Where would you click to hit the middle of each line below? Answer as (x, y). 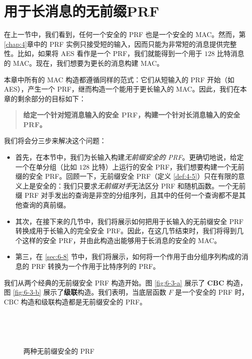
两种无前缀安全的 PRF (59, 350)
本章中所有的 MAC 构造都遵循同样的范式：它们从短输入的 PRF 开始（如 (119, 79)
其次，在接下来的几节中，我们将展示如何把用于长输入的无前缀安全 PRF (129, 221)
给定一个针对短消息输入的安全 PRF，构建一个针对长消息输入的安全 (132, 115)
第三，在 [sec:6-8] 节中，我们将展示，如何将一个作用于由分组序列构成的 (128, 256)
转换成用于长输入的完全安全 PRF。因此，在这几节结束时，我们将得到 (126, 231)
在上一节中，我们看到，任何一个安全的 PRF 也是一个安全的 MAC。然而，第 (125, 34)
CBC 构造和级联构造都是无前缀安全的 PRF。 (75, 301)
